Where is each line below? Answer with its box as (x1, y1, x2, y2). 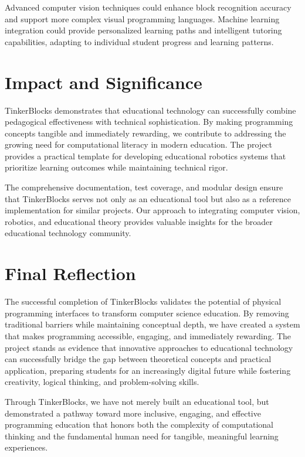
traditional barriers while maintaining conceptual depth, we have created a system (5, 318, 300, 330)
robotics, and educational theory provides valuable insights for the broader (5, 215, 273, 227)
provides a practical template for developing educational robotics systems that (5, 149, 286, 162)
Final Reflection (5, 261, 136, 285)
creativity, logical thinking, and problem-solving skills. (5, 376, 199, 388)
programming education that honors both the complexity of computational (5, 418, 273, 431)
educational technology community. (5, 227, 131, 239)
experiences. (5, 441, 48, 453)
